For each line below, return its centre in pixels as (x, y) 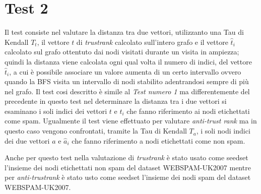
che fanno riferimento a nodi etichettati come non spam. (158, 140)
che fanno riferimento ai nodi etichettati (188, 111)
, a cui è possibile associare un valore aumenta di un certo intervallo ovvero (125, 71)
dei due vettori (27, 140)
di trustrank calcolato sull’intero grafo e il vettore (152, 42)
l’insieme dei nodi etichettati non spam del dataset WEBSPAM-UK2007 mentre (128, 167)
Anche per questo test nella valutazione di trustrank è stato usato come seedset (126, 157)
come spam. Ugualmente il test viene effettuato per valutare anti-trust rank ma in (131, 121)
